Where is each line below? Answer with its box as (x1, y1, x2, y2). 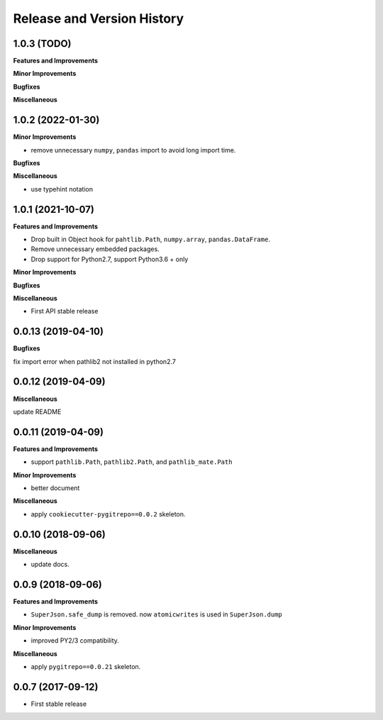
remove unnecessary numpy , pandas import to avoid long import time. (30, 145, 236, 154)
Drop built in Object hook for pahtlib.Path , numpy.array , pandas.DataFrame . (30, 235, 271, 243)
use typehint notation (30, 184, 94, 193)
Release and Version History (13, 11, 184, 26)
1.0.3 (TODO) (13, 38, 72, 50)
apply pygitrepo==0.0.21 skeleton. (30, 662, 141, 670)
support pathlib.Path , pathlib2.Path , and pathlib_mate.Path (30, 458, 233, 466)
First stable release (30, 699, 87, 708)
